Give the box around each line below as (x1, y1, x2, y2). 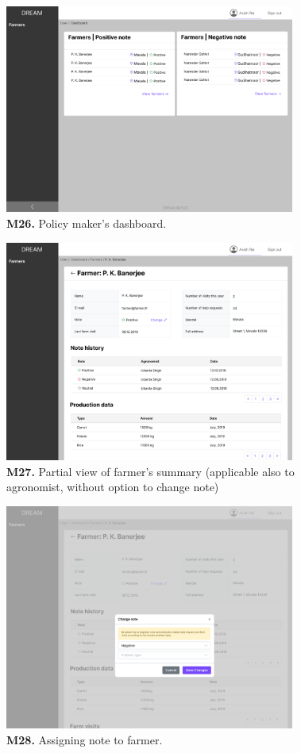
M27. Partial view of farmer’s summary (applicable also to (6, 463, 295, 479)
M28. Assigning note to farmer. (6, 731, 163, 747)
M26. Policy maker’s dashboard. (6, 214, 167, 231)
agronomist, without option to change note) (6, 478, 219, 495)
